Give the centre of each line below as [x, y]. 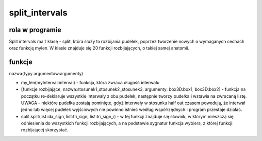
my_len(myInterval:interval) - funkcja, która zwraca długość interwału [90, 82]
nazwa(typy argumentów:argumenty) [46, 74]
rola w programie [35, 30]
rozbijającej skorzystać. [45, 130]
